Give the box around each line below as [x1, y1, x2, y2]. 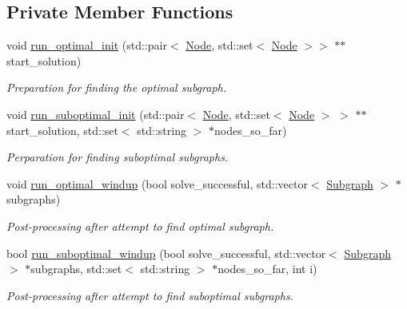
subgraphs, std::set [30, 260, 122, 277]
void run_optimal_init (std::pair [6, 37, 167, 53]
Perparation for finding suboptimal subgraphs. [6, 149, 229, 165]
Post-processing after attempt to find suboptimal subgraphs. [6, 287, 293, 303]
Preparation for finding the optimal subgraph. [6, 79, 227, 96]
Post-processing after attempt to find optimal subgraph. [6, 217, 274, 234]
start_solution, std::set [6, 121, 118, 138]
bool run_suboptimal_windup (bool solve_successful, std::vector [6, 244, 326, 261]
